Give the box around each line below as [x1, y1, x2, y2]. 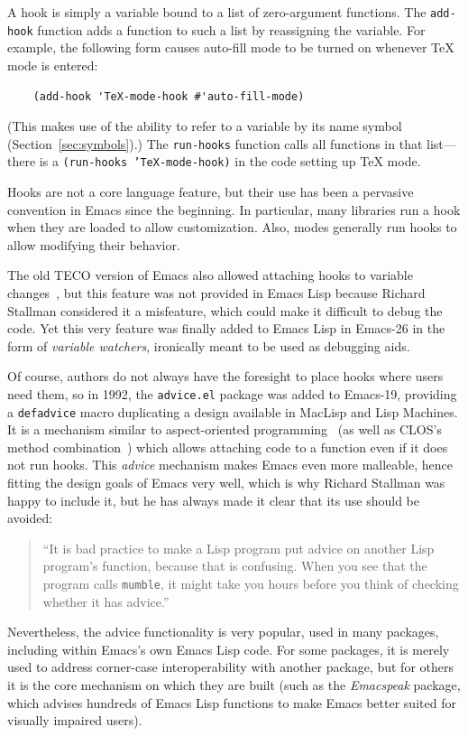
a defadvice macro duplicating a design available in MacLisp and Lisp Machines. [7, 402, 458, 421]
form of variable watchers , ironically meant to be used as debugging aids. [7, 336, 410, 355]
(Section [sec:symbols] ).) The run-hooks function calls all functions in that [7, 134, 423, 153]
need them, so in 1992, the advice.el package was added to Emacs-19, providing [7, 384, 457, 403]
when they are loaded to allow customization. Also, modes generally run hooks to [7, 218, 457, 237]
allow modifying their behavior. [7, 235, 180, 254]
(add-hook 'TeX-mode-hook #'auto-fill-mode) [32, 89, 305, 103]
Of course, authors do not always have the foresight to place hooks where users [7, 367, 444, 386]
